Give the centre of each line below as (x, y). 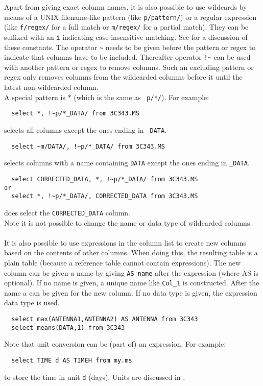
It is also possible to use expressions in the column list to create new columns (125, 242)
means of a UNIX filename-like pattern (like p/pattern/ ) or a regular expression (130, 17)
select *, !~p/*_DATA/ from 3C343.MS (75, 114)
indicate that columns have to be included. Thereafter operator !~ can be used (127, 57)
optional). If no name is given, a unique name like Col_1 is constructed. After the (132, 283)
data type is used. (32, 303)
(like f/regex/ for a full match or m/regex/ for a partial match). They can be (126, 27)
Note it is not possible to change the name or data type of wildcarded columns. (128, 222)
